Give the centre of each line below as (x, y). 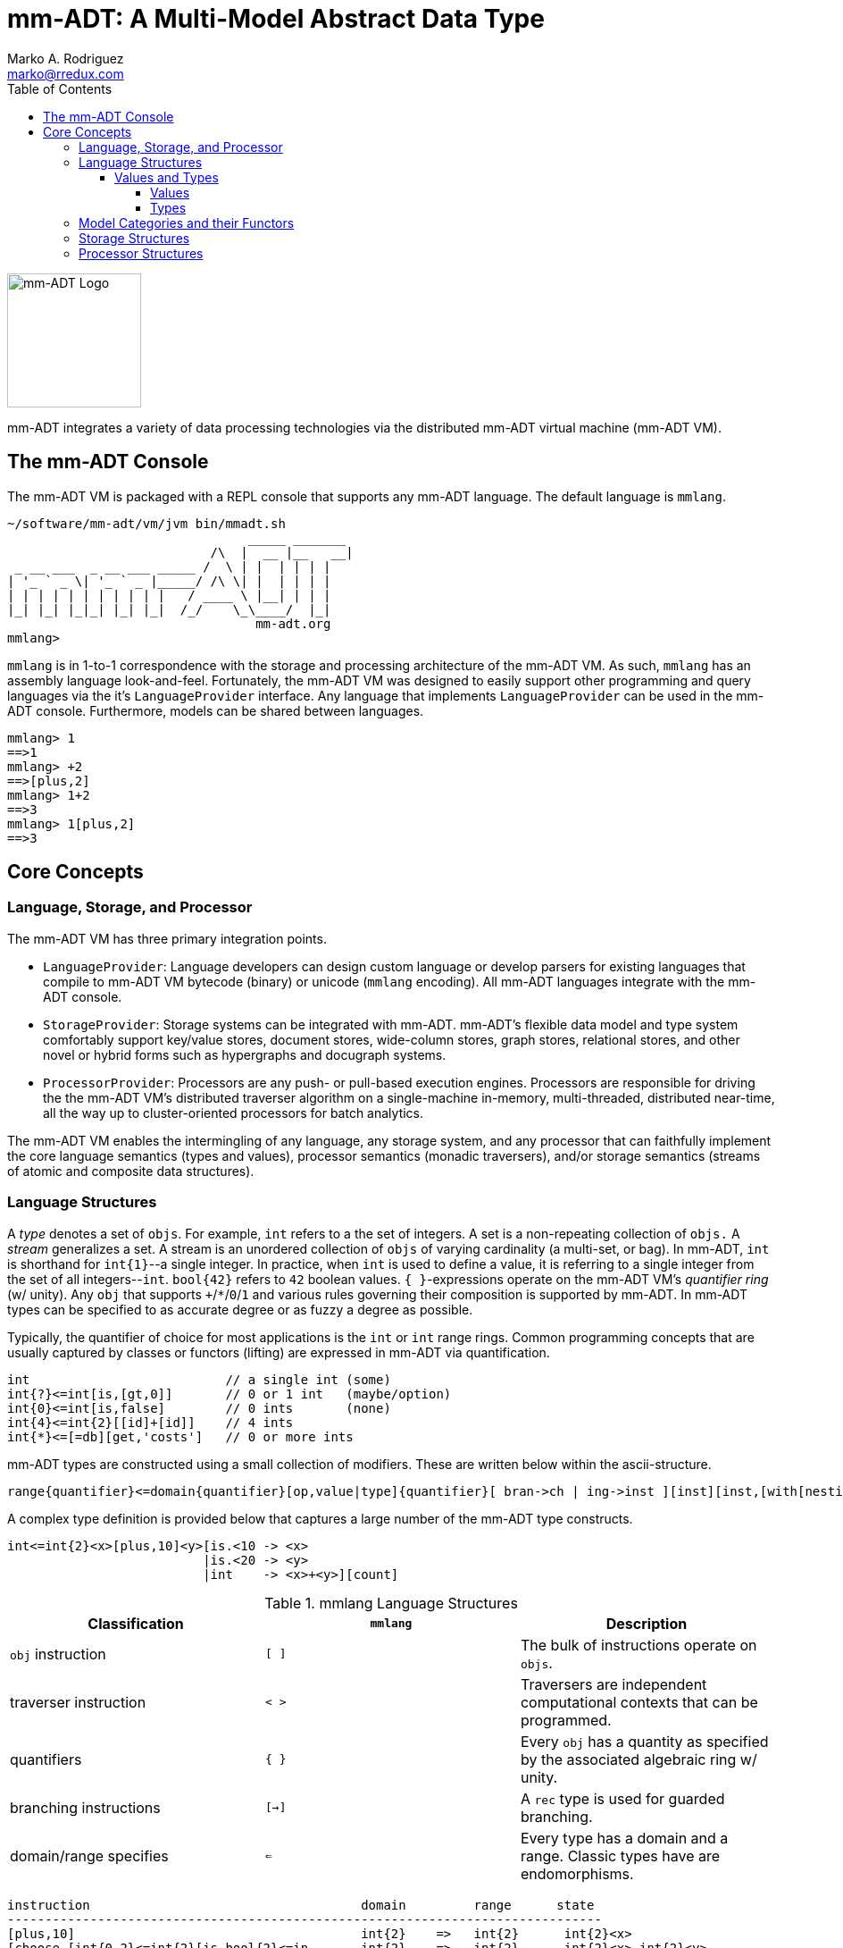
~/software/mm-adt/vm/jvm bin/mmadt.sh (146, 523)
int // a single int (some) (199, 1379)
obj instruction (58, 1654)
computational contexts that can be (639, 1702)
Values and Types (167, 177)
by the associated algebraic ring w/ (639, 1759)
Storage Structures (134, 238)
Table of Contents (60, 88)
